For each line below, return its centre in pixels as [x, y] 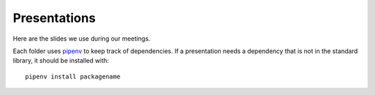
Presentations [55, 18]
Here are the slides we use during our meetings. [82, 39]
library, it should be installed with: [61, 61]
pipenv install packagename [73, 76]
